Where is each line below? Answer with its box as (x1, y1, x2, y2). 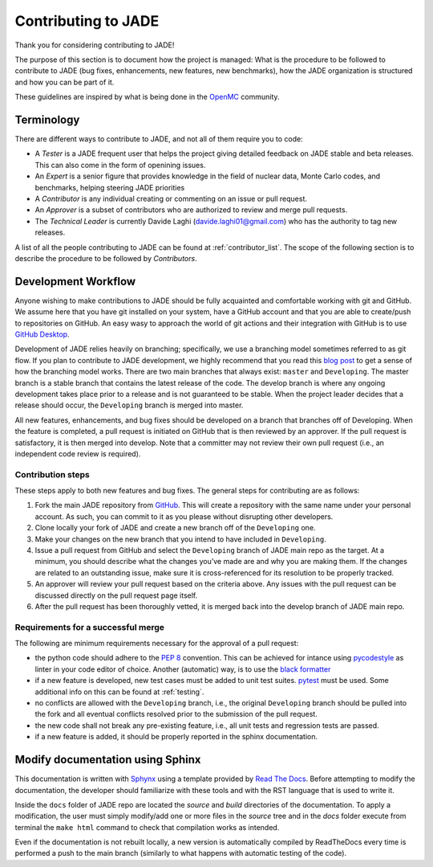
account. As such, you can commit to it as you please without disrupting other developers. (34, 511, 334, 521)
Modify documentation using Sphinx (14, 753, 201, 767)
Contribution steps (14, 468, 90, 480)
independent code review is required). (14, 448, 141, 458)
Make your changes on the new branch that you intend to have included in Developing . (34, 534, 326, 544)
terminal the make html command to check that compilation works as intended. (14, 822, 280, 832)
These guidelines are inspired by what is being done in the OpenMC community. (14, 92, 280, 102)
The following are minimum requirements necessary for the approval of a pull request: (14, 639, 299, 648)
